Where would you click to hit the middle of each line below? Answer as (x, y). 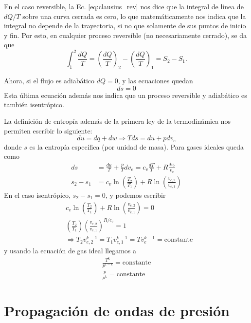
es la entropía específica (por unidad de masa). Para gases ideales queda (137, 146)
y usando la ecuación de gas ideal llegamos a (70, 251)
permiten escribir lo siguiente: (48, 130)
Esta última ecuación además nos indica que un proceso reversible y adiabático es (125, 95)
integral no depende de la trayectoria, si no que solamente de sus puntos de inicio (125, 26)
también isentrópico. (34, 104)
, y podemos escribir (135, 195)
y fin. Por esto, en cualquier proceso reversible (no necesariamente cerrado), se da (125, 35)
